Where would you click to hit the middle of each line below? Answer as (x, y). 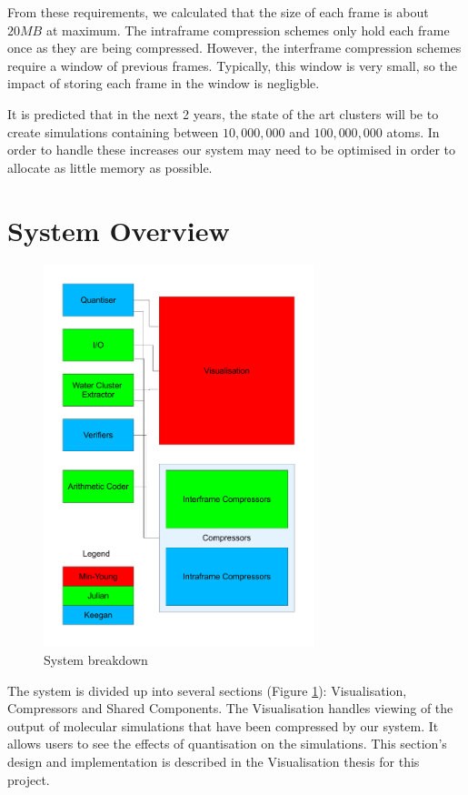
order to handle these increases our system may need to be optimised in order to (231, 150)
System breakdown (96, 659)
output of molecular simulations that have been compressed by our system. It (223, 725)
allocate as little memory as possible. (110, 167)
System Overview (119, 230)
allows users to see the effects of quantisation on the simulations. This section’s (227, 744)
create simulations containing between (113, 131)
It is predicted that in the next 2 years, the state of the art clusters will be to (223, 113)
